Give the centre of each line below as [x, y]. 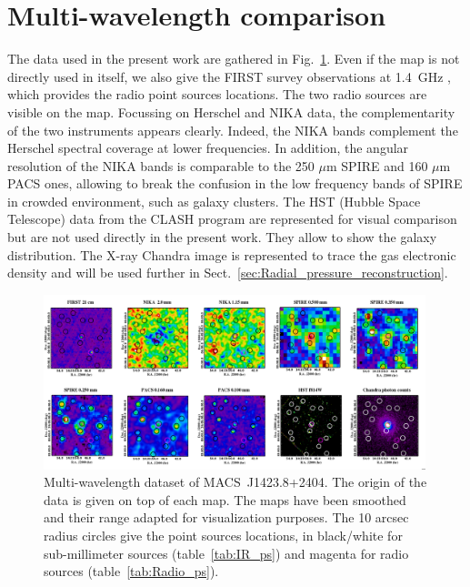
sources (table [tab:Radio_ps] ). [131, 571]
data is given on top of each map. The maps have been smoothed [225, 499]
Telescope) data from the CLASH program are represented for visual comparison [232, 219]
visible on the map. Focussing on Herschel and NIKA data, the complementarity [231, 111]
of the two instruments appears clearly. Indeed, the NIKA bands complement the [233, 130]
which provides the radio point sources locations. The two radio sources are [217, 94]
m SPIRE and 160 [377, 165]
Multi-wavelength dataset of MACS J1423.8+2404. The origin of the [235, 482]
